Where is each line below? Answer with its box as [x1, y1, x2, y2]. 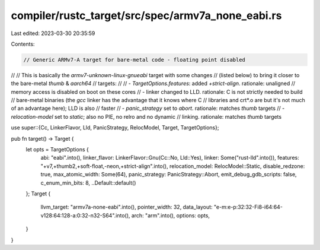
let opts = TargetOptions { [25, 146, 89, 153]
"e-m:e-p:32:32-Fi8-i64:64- [213, 204, 283, 211]
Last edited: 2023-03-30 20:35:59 [11, 30, 95, 37]
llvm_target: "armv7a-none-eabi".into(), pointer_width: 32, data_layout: [40, 204, 213, 211]
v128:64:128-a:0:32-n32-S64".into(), [40, 211, 130, 219]
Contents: [11, 40, 35, 48]
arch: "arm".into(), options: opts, [131, 211, 210, 219]
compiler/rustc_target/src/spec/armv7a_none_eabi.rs [11, 9, 282, 22]
